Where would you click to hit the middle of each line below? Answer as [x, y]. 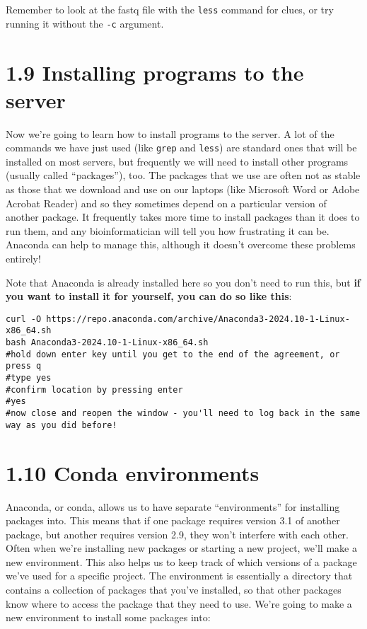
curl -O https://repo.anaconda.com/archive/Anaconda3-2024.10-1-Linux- [178, 319]
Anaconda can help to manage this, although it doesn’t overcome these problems [181, 244]
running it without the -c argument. [85, 23]
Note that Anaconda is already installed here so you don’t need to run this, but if [183, 282]
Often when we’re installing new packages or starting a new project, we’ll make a [181, 548]
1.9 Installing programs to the [155, 72]
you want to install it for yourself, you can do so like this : [149, 296]
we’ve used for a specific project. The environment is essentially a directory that [179, 576]
